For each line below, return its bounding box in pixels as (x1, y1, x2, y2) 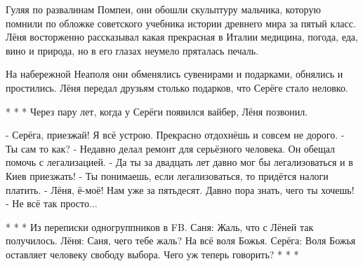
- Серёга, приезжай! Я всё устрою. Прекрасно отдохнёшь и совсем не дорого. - (6, 127, 345, 142)
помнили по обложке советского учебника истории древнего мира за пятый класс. (6, 15, 356, 30)
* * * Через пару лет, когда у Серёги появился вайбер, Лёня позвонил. (6, 104, 308, 118)
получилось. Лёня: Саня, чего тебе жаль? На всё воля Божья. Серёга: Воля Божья (6, 233, 356, 248)
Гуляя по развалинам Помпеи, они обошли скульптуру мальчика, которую (6, 2, 321, 16)
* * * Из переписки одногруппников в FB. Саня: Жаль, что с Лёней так (6, 219, 314, 234)
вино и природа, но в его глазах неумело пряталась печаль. (6, 43, 259, 57)
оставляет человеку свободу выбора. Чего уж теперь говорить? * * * (6, 246, 299, 261)
